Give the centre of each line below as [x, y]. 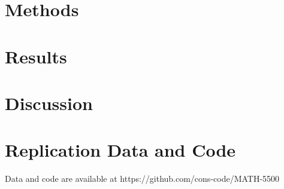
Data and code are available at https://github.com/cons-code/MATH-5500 [142, 179]
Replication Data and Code [120, 150]
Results [36, 56]
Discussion [49, 103]
